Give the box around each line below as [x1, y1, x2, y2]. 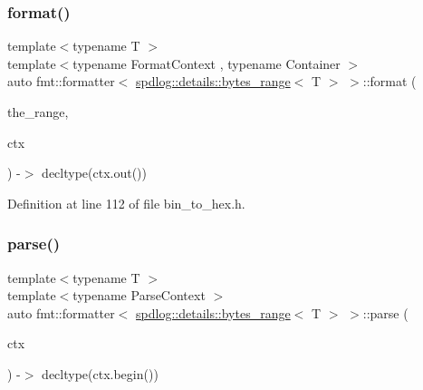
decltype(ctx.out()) [42, 163, 148, 182]
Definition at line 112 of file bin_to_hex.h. [7, 193, 245, 212]
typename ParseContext [72, 286, 206, 305]
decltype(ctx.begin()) [42, 364, 159, 383]
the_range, [7, 102, 69, 121]
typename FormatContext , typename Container [72, 54, 341, 73]
